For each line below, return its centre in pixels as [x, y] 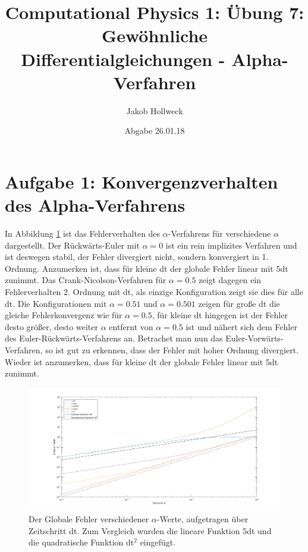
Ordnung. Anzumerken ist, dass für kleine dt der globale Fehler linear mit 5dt [147, 268]
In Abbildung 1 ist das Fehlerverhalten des [83, 233]
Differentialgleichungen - [123, 59]
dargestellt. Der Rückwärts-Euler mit [72, 245]
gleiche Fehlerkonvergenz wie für [64, 315]
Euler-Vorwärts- [254, 338]
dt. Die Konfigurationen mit [56, 303]
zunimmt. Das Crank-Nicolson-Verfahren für [86, 280]
